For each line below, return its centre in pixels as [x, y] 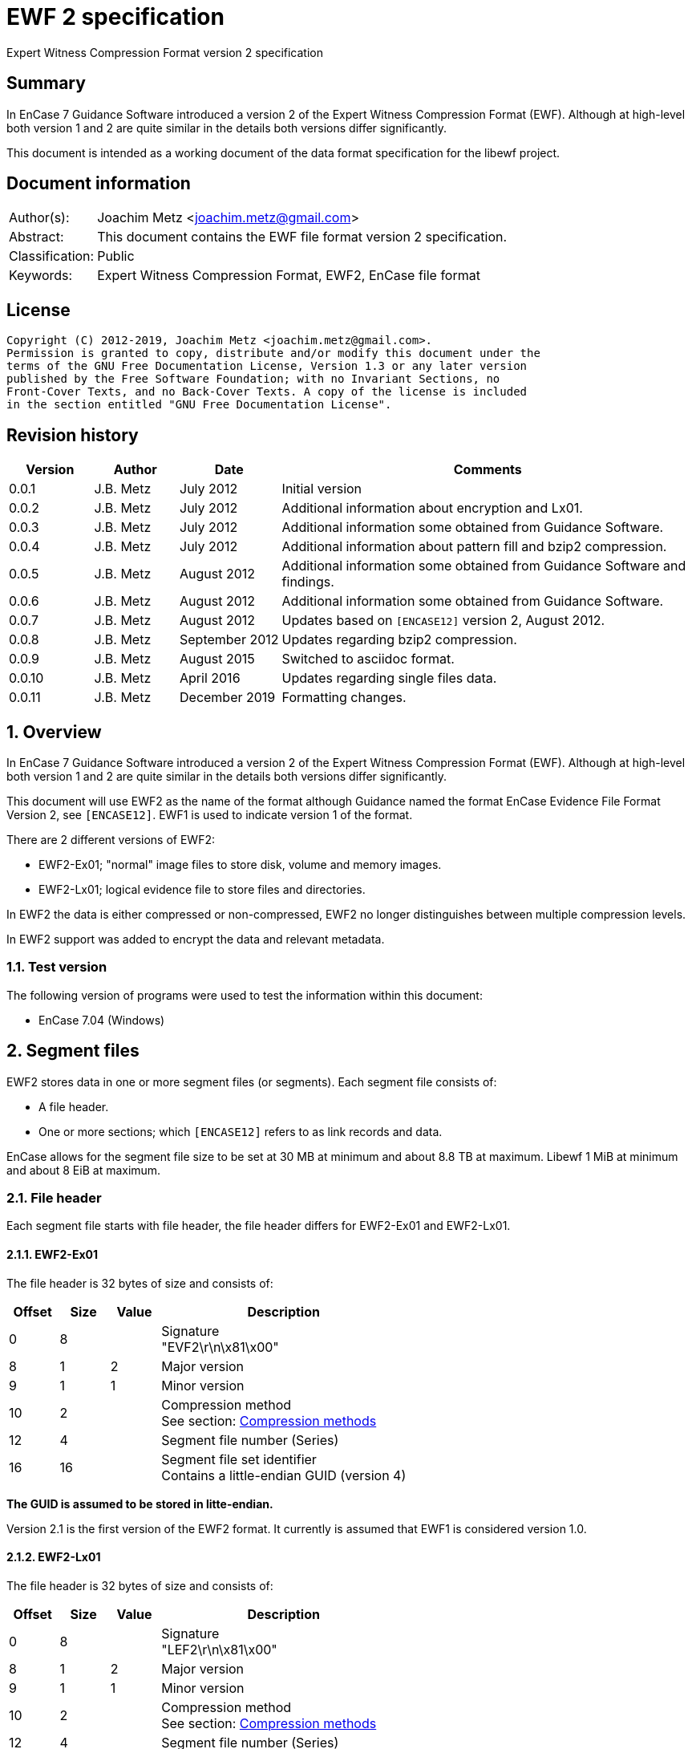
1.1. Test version [57, 967]
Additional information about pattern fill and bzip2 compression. [474, 547]
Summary [46, 83]
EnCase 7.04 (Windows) [102, 1020]
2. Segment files [73, 1051]
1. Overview [54, 732]
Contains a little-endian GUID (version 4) [284, 1475]
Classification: [52, 256]
